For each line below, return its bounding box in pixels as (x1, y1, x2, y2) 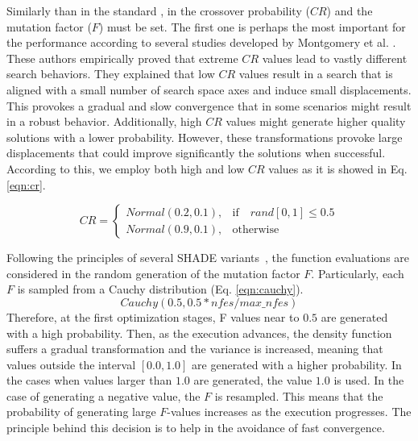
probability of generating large (6, 403, 156, 420)
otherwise (232, 223, 279, 235)
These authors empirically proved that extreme (6, 49, 238, 66)
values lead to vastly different (262, 49, 408, 66)
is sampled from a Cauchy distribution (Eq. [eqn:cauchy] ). (17, 281, 304, 297)
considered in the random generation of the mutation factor (6, 264, 300, 281)
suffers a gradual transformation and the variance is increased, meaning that (6, 340, 383, 357)
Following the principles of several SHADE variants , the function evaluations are (6, 249, 410, 266)
